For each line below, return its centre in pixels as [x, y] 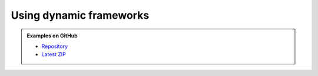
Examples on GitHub [52, 36]
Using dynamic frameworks [80, 15]
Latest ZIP [54, 54]
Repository [54, 46]
